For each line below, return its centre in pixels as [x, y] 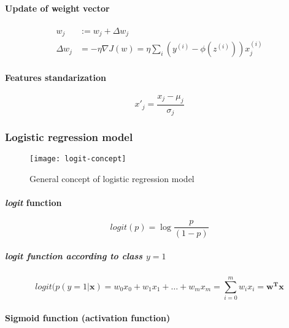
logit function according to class [74, 256]
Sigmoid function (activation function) [88, 317]
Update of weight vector [57, 8]
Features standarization [56, 77]
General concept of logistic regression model [112, 179]
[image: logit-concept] [78, 159]
